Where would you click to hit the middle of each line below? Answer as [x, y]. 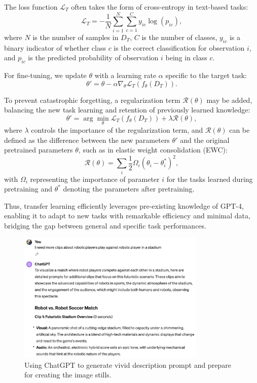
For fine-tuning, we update [45, 75]
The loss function [31, 7]
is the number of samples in [76, 37]
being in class [186, 58]
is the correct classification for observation [179, 47]
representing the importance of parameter [95, 179]
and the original [205, 140]
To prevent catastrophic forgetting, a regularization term [92, 100]
